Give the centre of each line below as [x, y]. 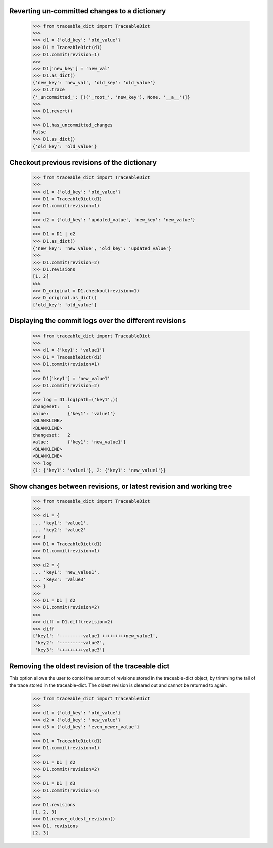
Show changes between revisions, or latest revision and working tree [121, 486]
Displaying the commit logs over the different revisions [98, 321]
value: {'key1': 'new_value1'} [79, 442]
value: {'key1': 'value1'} [74, 414]
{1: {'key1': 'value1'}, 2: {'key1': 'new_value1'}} [99, 470]
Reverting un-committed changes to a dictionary [88, 11]
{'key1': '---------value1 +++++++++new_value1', [95, 636]
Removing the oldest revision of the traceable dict [89, 666]
